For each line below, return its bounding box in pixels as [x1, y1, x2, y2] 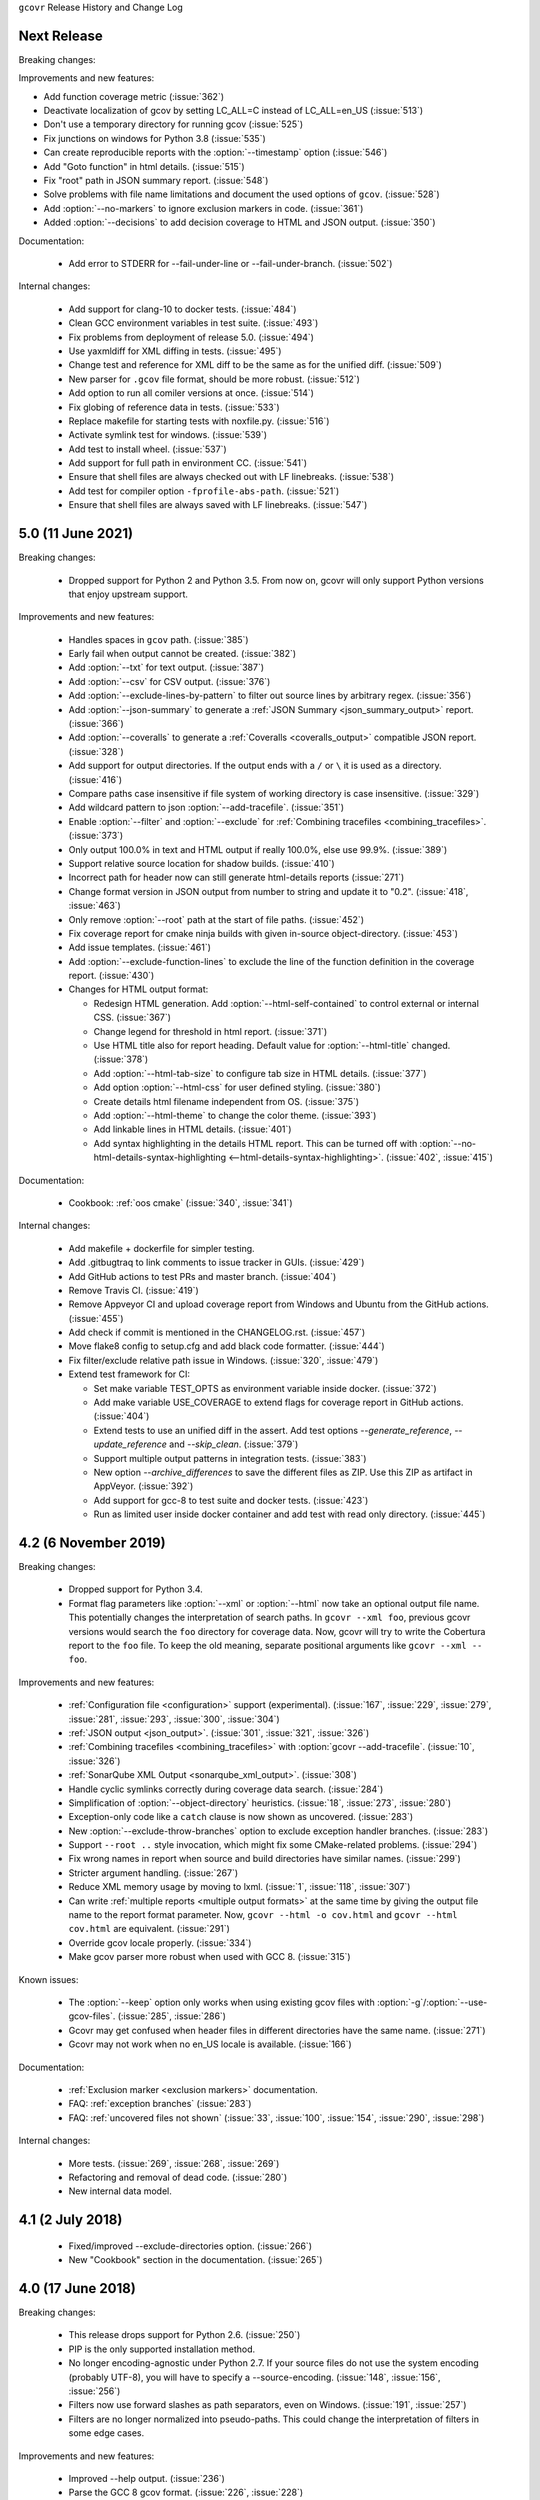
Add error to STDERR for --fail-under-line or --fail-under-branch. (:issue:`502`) [68, 257, 393, 269]
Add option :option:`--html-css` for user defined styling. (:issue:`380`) [93, 1081, 382, 1094]
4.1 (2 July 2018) [18, 2211, 123, 2229]
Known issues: [18, 1973, 79, 1985]
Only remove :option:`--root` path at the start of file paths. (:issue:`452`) [68, 913, 365, 925]
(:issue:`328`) [68, 745, 124, 757]
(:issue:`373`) [68, 830, 124, 842]
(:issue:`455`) [68, 1312, 124, 1324]
